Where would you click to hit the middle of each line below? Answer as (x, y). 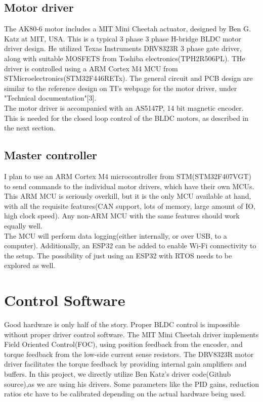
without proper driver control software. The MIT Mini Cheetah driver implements (131, 334)
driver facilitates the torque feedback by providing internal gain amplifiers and (125, 364)
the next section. (30, 128)
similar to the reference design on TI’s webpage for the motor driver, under (121, 88)
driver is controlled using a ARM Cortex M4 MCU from (91, 68)
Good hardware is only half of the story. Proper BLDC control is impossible (122, 324)
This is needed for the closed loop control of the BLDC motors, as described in (126, 118)
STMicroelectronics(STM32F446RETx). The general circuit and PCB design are (128, 78)
